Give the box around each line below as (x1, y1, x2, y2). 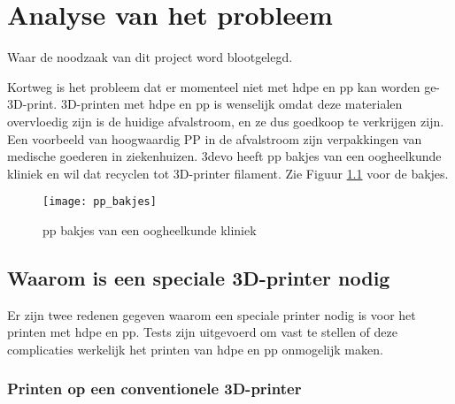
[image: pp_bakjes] (42, 195, 157, 209)
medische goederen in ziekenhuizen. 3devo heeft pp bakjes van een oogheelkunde (7, 147, 442, 165)
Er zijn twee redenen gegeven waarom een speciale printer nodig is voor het (7, 305, 416, 324)
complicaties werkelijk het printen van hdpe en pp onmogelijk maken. (7, 339, 383, 358)
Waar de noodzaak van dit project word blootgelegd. (7, 48, 293, 66)
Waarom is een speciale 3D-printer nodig (7, 263, 390, 291)
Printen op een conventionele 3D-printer (7, 377, 302, 400)
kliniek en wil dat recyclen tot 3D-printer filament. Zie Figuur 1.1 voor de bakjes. (7, 164, 449, 182)
